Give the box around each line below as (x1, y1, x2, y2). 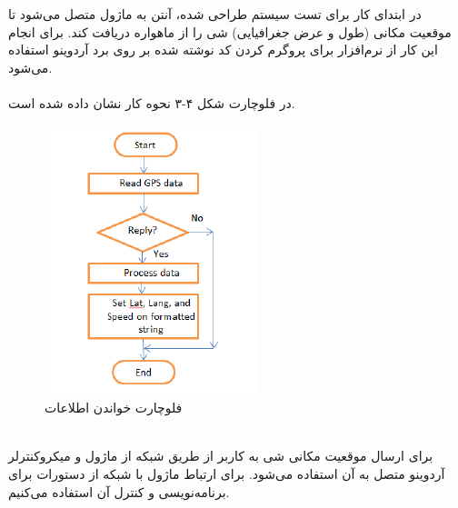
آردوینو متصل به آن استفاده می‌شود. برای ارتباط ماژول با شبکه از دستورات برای (8, 463, 445, 483)
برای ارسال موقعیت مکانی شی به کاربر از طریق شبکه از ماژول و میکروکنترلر (8, 446, 433, 465)
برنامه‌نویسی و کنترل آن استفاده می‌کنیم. (8, 482, 230, 501)
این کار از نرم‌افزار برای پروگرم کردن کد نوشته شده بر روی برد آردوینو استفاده (8, 40, 438, 59)
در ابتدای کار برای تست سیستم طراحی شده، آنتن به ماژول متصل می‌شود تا (8, 5, 422, 23)
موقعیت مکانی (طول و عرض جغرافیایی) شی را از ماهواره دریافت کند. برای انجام (8, 22, 452, 41)
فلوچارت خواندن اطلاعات (45, 398, 183, 417)
